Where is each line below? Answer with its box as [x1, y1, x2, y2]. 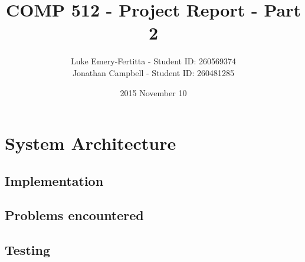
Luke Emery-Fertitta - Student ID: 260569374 [70, 55, 237, 67]
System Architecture [5, 131, 176, 155]
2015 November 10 [120, 86, 187, 99]
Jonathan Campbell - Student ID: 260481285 [72, 66, 235, 78]
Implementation [5, 171, 104, 189]
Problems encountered [5, 206, 144, 224]
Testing [5, 241, 50, 259]
